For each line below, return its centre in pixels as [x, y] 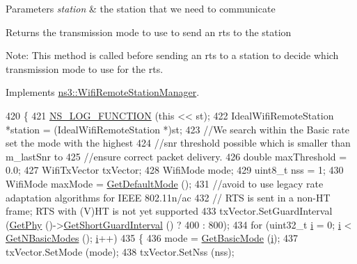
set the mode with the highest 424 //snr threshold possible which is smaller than [178, 143]
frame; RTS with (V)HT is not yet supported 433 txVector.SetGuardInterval [169, 211]
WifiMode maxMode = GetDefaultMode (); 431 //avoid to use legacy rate [165, 183]
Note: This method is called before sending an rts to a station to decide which [172, 55]
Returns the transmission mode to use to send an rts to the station [149, 32]
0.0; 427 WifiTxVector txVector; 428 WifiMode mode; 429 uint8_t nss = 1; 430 [175, 170]
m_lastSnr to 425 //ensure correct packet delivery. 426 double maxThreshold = [176, 156]
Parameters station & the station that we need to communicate [141, 8]
